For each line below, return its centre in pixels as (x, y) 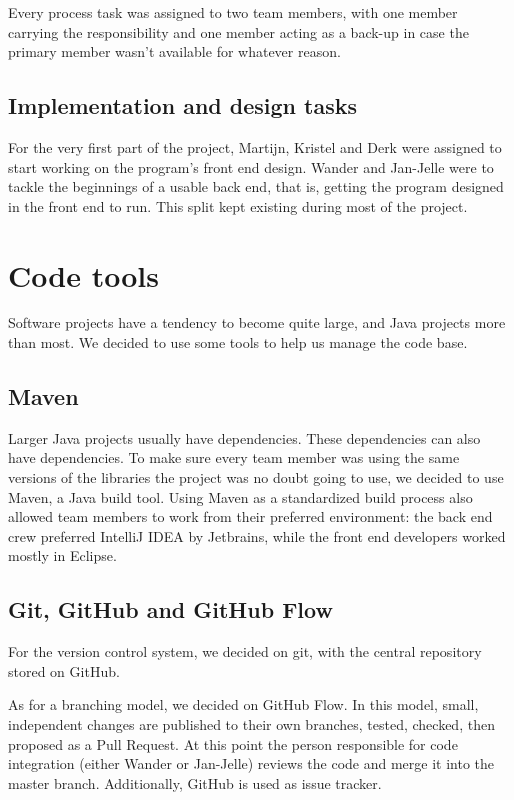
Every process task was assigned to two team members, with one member (233, 12)
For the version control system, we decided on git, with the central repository (245, 651)
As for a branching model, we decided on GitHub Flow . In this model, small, (243, 704)
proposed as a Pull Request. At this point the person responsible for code (233, 743)
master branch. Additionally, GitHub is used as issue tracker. (195, 782)
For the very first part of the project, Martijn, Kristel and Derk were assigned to (255, 146)
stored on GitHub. (64, 670)
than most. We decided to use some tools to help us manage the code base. (238, 342)
